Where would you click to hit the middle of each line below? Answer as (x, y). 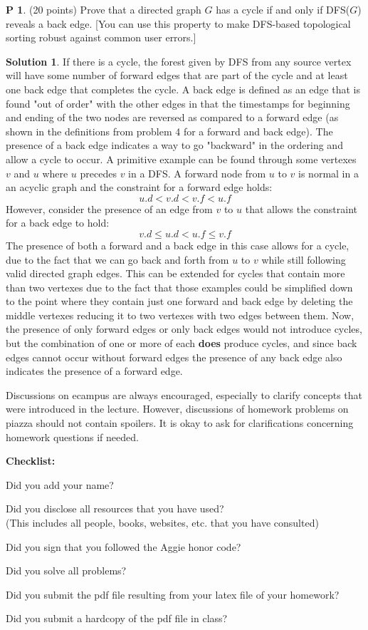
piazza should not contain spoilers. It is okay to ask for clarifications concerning (180, 423)
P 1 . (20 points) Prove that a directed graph (104, 9)
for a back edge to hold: (58, 223)
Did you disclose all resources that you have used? (115, 508)
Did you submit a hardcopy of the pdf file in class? (117, 618)
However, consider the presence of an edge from (109, 208)
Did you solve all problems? (66, 570)
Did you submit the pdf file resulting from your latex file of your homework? (173, 594)
